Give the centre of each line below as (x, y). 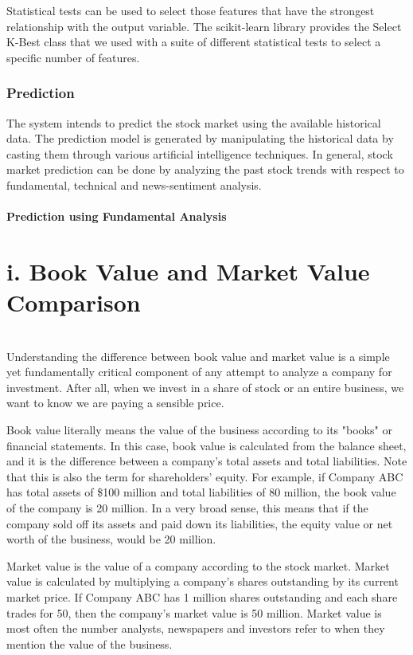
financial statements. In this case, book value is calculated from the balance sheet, (206, 445)
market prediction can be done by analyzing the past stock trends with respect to (205, 169)
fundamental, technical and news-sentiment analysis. (134, 184)
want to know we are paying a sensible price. (115, 403)
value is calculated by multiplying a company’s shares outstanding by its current (203, 581)
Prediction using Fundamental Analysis (117, 216)
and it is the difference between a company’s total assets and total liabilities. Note (207, 461)
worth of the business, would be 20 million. (111, 539)
